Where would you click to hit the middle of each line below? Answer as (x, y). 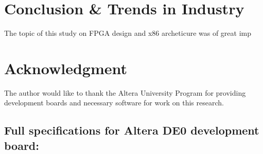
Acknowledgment (66, 68)
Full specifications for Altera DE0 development (132, 130)
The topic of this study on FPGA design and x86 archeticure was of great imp (128, 33)
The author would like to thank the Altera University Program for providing (125, 92)
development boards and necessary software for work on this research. (114, 103)
